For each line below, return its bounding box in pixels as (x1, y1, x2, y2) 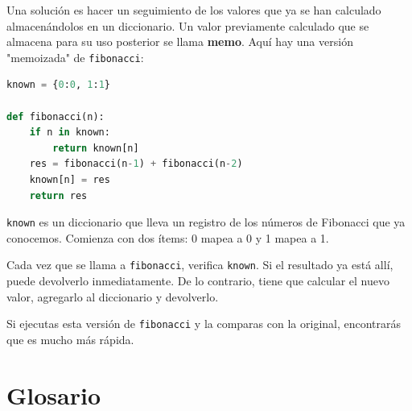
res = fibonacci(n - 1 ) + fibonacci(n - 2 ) (29, 158, 243, 170)
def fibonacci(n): (6, 110, 105, 122)
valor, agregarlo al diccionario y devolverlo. (6, 288, 219, 305)
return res (29, 189, 88, 201)
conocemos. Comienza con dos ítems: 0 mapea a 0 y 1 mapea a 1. (6, 229, 329, 246)
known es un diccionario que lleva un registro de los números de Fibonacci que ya (6, 214, 406, 230)
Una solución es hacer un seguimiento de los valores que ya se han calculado (6, 2, 381, 18)
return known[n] (52, 142, 139, 154)
